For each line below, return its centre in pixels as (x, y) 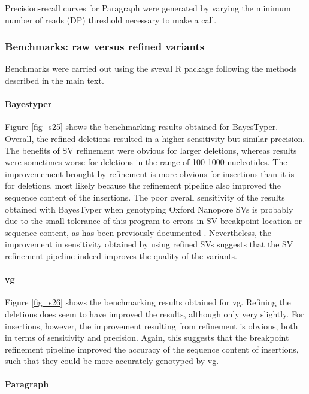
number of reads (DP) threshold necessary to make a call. (111, 19)
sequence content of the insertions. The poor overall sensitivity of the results (145, 197)
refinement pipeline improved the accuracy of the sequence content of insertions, (152, 349)
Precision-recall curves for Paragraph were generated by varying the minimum (148, 8)
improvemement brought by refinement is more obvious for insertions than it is (150, 173)
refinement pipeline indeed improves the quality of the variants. (121, 255)
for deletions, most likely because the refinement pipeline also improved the (143, 185)
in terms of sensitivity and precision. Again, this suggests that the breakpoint (147, 337)
